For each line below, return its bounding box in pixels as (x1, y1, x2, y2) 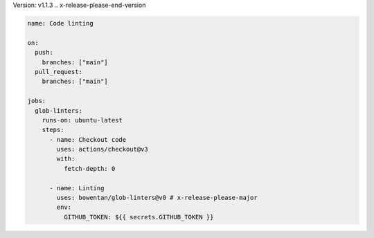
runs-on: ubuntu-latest (42, 116, 123, 124)
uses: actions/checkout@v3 (56, 145, 148, 154)
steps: (42, 126, 64, 134)
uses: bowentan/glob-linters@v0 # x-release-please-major (56, 194, 258, 202)
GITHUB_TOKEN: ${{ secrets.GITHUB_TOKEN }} (63, 213, 214, 221)
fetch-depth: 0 (63, 165, 116, 172)
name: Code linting (27, 19, 93, 27)
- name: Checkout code (49, 136, 127, 143)
